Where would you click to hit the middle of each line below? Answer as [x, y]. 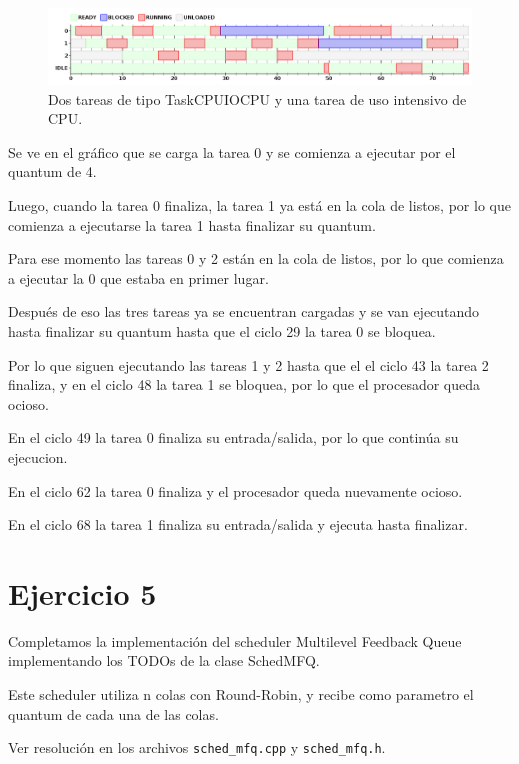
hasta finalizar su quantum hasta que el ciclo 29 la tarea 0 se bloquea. [222, 330]
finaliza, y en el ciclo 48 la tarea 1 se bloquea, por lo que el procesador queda [244, 384]
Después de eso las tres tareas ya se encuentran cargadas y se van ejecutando [244, 311]
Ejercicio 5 [82, 592]
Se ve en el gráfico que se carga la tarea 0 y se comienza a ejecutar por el [232, 151]
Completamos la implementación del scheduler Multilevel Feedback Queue [235, 640]
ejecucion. [38, 456]
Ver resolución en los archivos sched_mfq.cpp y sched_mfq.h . [197, 747]
